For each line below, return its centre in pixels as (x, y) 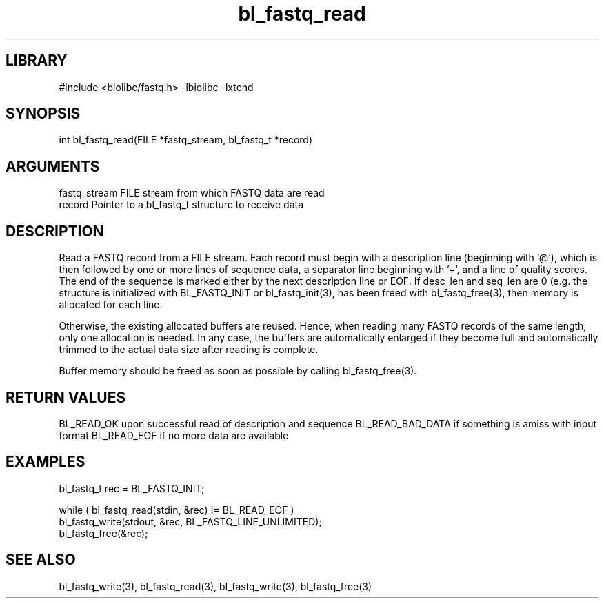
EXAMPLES (46, 462)
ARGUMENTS (53, 166)
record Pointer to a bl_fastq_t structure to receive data (181, 205)
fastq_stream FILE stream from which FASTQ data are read (192, 193)
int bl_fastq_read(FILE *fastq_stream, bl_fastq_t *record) (186, 140)
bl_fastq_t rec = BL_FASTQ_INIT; (132, 488)
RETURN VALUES (66, 397)
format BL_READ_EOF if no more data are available (174, 435)
